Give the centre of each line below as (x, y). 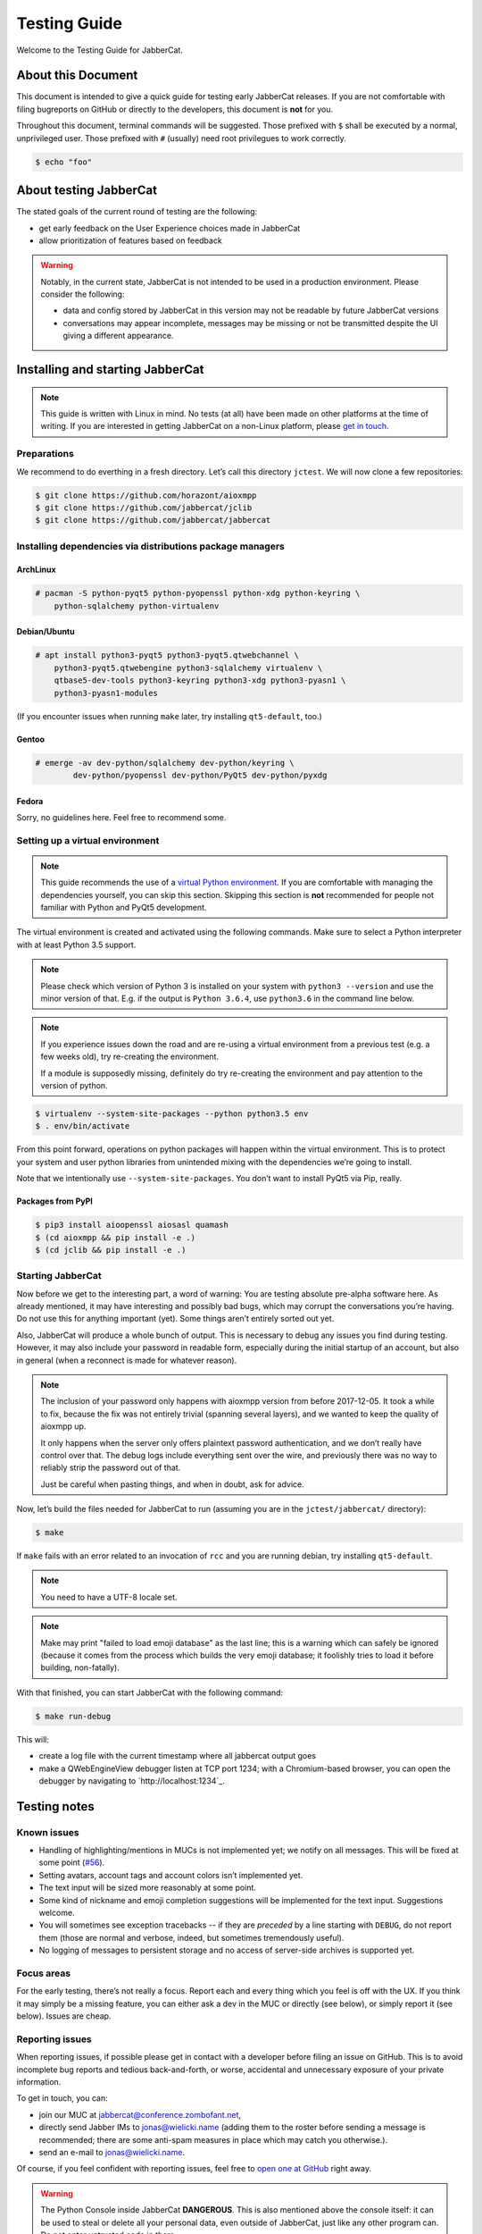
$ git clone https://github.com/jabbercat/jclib (144, 508)
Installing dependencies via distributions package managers (150, 546)
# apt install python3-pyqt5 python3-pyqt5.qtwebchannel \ (167, 655)
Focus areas (44, 1973)
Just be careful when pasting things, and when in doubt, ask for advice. (173, 1484)
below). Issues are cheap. (64, 2016)
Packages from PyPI (54, 1201)
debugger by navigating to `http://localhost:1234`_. (132, 1780)
